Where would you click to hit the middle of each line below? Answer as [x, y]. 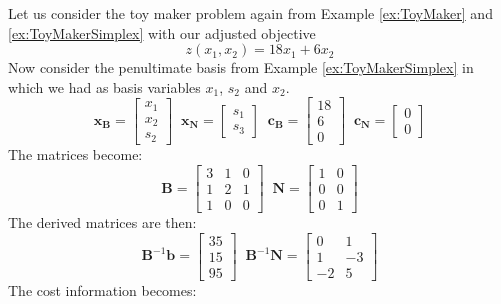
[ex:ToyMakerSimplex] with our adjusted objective [162, 32]
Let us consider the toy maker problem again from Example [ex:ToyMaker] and [250, 13]
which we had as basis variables [104, 86]
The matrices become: [75, 154]
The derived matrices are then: [102, 222]
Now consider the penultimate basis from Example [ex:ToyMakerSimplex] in [241, 67]
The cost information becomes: [102, 289]
